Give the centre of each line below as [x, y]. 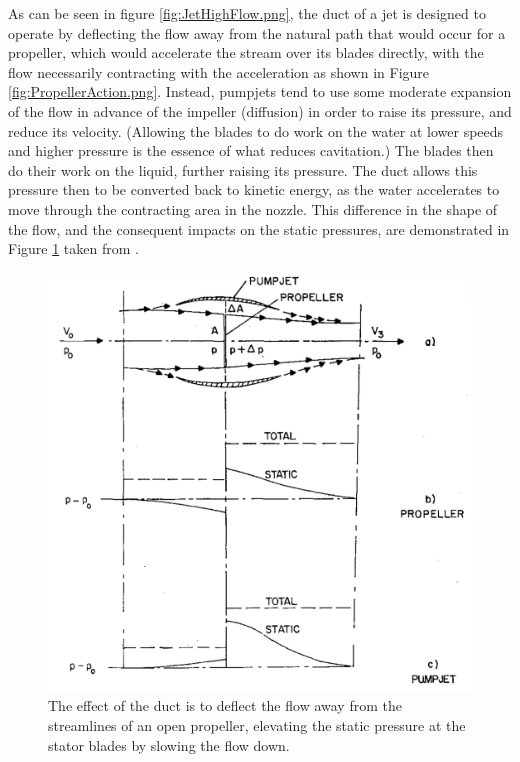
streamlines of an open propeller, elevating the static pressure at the [257, 724]
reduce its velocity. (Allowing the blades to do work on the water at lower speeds [256, 130]
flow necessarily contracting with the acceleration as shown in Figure [219, 71]
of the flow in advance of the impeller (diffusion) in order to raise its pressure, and [260, 110]
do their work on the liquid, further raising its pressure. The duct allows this [243, 169]
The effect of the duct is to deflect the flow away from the [225, 705]
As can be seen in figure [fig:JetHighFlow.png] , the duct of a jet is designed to [247, 13]
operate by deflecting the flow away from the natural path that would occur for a [257, 32]
